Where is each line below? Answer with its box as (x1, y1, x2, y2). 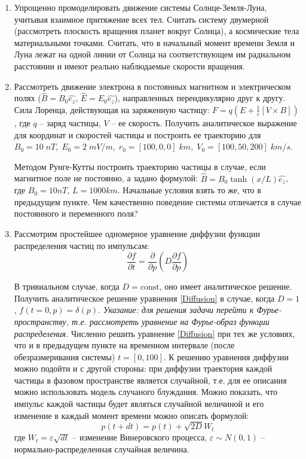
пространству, (14, 315, 69, 327)
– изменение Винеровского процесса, (72, 431, 207, 443)
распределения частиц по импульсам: (14, 239, 149, 251)
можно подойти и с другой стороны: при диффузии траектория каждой (14, 362, 273, 375)
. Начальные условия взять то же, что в (117, 184, 261, 196)
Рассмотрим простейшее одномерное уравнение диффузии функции (14, 227, 260, 239)
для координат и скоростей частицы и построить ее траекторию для (14, 128, 261, 141)
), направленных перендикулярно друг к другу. (114, 92, 286, 104)
